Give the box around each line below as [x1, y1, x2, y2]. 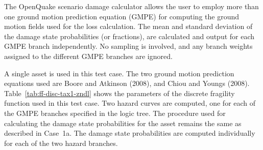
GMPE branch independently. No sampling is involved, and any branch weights [4, 41, 253, 51]
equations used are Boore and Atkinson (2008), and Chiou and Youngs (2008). [4, 78, 250, 88]
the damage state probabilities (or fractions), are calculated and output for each [4, 31, 255, 41]
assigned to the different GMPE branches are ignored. [4, 50, 173, 61]
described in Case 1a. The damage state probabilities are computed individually [4, 128, 255, 138]
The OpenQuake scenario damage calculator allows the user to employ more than [4, 1, 259, 11]
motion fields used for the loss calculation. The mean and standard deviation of [4, 21, 253, 32]
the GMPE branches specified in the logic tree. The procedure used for [4, 107, 226, 118]
